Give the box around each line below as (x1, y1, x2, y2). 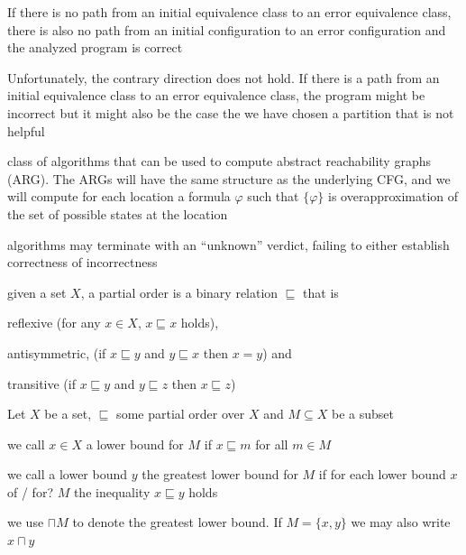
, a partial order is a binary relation (80, 282, 279, 301)
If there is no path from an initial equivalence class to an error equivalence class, (7, 3, 452, 21)
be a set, (44, 404, 92, 423)
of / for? (7, 482, 53, 501)
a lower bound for (86, 434, 184, 453)
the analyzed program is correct (7, 38, 183, 57)
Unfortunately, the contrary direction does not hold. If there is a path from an (7, 68, 440, 87)
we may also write (351, 513, 451, 532)
